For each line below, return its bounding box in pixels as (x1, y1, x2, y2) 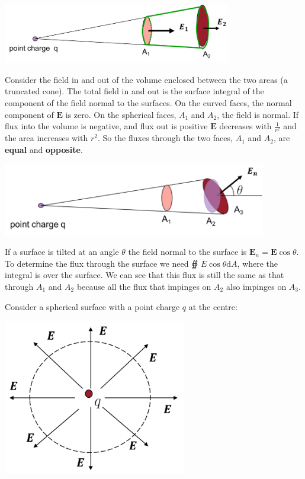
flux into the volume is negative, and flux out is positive (5, 120, 208, 132)
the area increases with (5, 132, 88, 144)
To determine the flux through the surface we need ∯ (5, 257, 198, 269)
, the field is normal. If (217, 108, 299, 120)
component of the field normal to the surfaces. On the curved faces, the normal (5, 96, 292, 108)
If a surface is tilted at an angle (5, 245, 119, 258)
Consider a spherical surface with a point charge (5, 300, 180, 312)
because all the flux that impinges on (76, 280, 211, 293)
